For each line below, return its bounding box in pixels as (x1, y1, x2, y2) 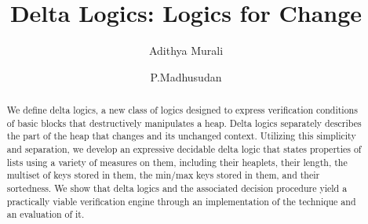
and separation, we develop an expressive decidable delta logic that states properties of (6, 143, 362, 156)
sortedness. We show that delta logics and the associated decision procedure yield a (6, 182, 348, 195)
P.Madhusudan (150, 68, 222, 85)
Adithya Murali (148, 42, 224, 59)
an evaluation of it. (6, 208, 85, 221)
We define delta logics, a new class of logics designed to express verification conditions (6, 103, 358, 117)
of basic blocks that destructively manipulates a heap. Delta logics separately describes (6, 116, 362, 129)
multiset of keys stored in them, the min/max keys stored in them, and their (6, 168, 320, 182)
